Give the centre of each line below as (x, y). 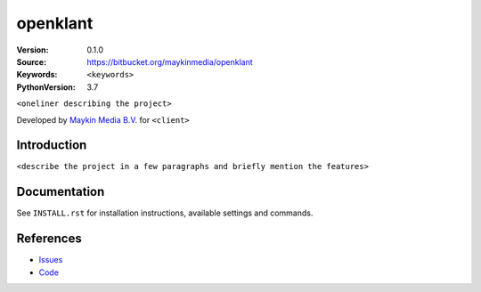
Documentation (61, 192)
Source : (32, 61)
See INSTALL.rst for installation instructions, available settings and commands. (165, 213)
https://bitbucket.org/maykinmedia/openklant (170, 61)
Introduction (52, 146)
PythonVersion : (46, 87)
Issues (51, 260)
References (49, 239)
